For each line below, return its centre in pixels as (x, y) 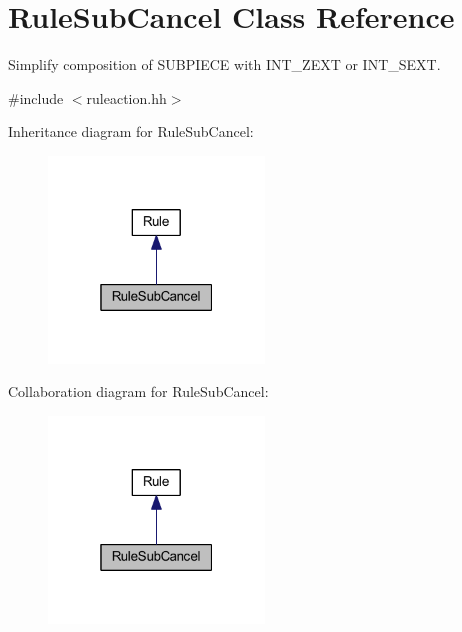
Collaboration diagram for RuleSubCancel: (138, 391)
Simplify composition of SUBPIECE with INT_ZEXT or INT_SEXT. (224, 64)
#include (36, 97)
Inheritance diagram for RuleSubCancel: (131, 131)
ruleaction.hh (126, 97)
